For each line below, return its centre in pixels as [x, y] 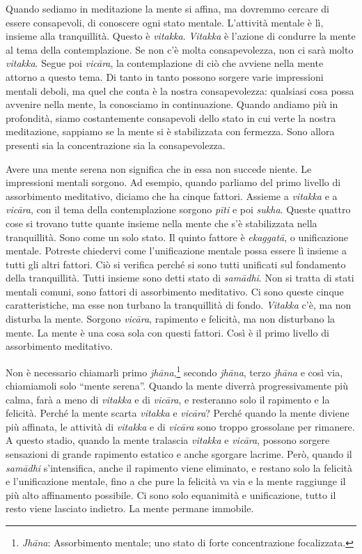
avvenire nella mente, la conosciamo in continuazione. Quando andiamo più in [172, 104]
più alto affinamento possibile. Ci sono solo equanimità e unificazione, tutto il [171, 494]
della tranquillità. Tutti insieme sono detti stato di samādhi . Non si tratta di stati [180, 278]
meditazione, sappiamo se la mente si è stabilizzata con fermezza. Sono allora [170, 131]
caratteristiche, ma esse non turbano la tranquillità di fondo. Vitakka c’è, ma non [179, 305]
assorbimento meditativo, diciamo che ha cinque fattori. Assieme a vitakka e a [172, 195]
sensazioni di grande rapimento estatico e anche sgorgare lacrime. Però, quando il [179, 454]
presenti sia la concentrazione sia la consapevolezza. [116, 145]
